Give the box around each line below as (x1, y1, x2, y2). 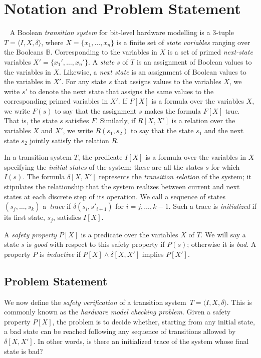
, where (41, 37, 64, 47)
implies (142, 248, 164, 259)
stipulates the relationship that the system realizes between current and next (4, 181, 240, 192)
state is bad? (4, 345, 43, 356)
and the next (204, 125, 244, 136)
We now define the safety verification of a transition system (4, 296, 186, 307)
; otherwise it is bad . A (187, 239, 256, 249)
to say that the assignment (55, 105, 137, 116)
